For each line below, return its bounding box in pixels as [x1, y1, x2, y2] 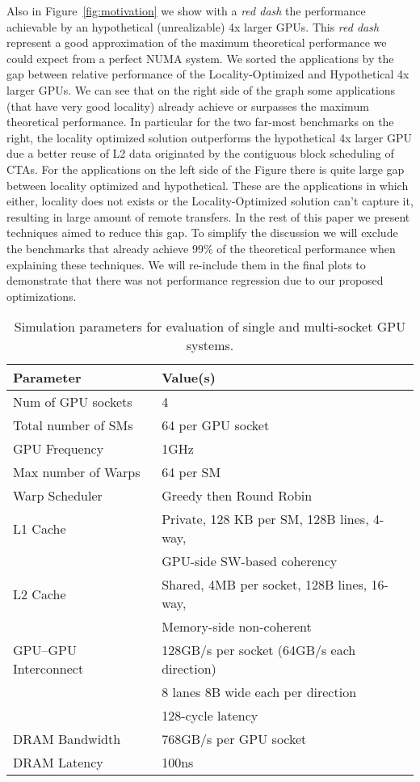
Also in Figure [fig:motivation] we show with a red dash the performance [6, 2, 366, 19]
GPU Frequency [13, 439, 104, 459]
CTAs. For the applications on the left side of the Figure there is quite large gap [6, 160, 405, 177]
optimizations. [6, 287, 77, 304]
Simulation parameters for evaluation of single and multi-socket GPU [14, 317, 406, 336]
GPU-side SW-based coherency [162, 552, 338, 571]
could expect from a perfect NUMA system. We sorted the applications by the [6, 49, 394, 66]
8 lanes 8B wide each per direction [162, 683, 357, 702]
